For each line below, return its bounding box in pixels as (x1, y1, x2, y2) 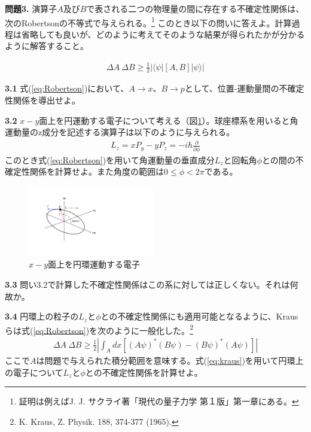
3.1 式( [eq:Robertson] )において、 (5, 82, 129, 95)
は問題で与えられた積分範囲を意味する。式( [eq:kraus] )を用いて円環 (36, 354, 295, 366)
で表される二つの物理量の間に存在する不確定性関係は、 (86, 2, 304, 14)
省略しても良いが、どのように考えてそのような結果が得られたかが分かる (21, 28, 305, 40)
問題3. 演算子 (5, 2, 57, 14)
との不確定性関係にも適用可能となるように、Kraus (100, 310, 298, 323)
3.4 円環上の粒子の (5, 310, 79, 323)
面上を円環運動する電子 (48, 258, 141, 270)
